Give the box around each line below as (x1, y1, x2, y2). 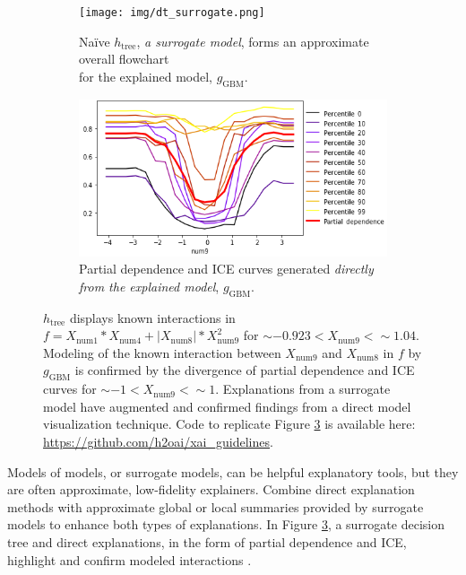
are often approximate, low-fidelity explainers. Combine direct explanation (7, 480, 415, 499)
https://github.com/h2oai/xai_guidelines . (43, 432, 273, 451)
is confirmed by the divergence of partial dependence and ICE (74, 361, 415, 379)
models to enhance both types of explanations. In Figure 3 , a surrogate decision (7, 515, 444, 534)
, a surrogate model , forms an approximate (136, 31, 369, 50)
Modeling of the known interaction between (43, 343, 281, 362)
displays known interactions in (69, 308, 236, 327)
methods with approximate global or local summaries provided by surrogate (7, 497, 424, 516)
